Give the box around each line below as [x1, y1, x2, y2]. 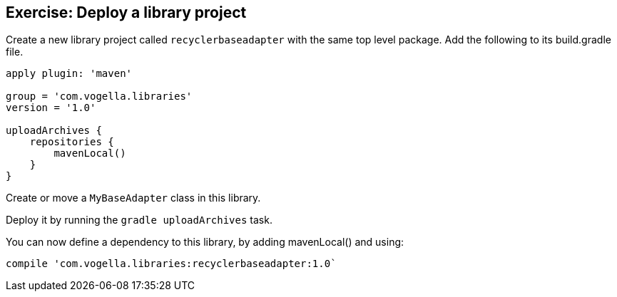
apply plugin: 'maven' [6, 68, 133, 80]
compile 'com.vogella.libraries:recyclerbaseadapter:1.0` [6, 258, 337, 270]
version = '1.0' [6, 102, 96, 114]
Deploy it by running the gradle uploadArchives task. [6, 214, 272, 226]
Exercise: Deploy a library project [6, 4, 247, 21]
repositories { [29, 136, 114, 148]
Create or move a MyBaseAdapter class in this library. [6, 192, 261, 204]
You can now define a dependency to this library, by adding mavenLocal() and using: [6, 236, 404, 249]
